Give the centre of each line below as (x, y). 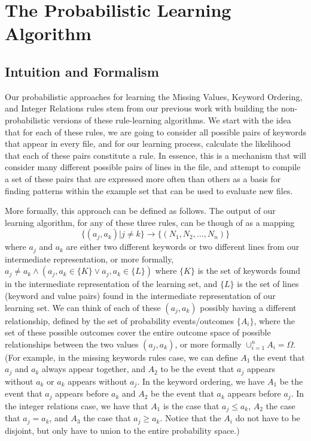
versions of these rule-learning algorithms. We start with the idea (172, 120)
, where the (274, 320)
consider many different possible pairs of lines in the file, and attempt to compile (153, 167)
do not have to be (268, 418)
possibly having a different (248, 307)
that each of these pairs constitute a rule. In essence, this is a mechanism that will (155, 155)
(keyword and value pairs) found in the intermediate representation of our (140, 295)
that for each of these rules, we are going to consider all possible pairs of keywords (155, 132)
